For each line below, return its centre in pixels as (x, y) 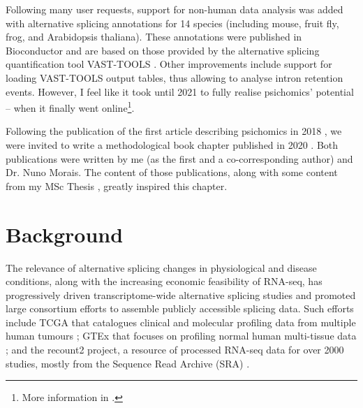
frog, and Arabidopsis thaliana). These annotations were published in (154, 37)
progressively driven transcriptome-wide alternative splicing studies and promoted (181, 294)
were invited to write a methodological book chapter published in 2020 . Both (172, 145)
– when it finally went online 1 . (70, 107)
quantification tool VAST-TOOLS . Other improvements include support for (169, 64)
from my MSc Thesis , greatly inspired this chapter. (117, 185)
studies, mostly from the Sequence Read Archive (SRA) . (128, 363)
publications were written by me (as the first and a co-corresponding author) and (179, 158)
